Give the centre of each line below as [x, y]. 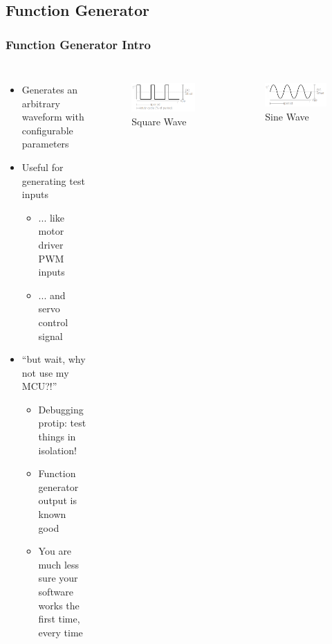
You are [55, 551]
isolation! [57, 450]
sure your [58, 578]
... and [52, 295]
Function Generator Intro [78, 44]
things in [57, 437]
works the [59, 605]
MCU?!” [39, 386]
